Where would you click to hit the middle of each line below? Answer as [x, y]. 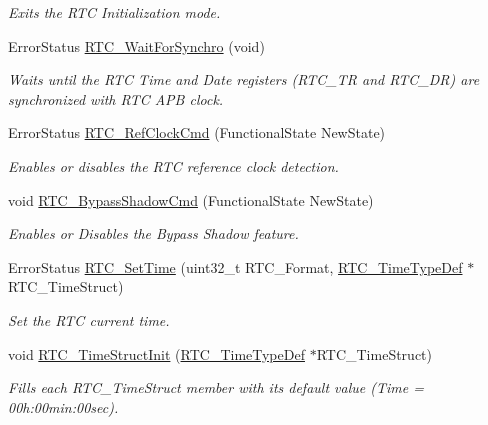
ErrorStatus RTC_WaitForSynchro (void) [136, 45]
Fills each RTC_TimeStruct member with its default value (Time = [216, 387]
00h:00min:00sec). [63, 406]
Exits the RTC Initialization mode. [114, 12]
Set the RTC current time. [89, 319]
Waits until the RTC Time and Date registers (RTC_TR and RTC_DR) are [244, 79]
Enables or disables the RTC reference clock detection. [173, 165]
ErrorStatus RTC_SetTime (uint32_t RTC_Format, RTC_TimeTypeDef [235, 266]
